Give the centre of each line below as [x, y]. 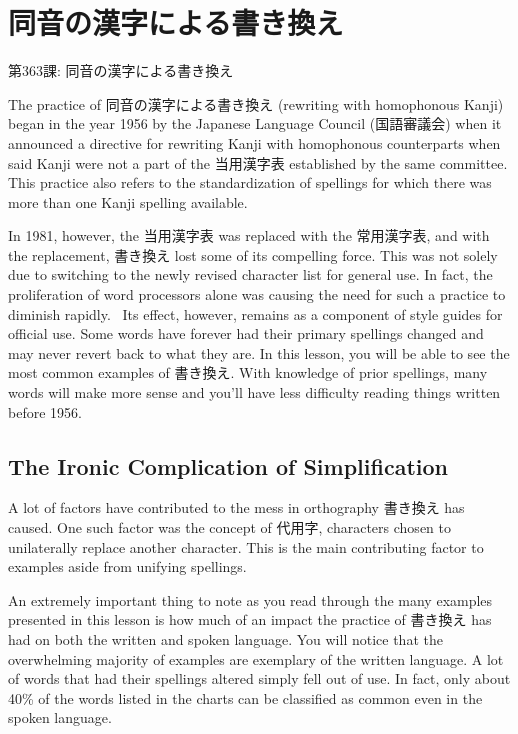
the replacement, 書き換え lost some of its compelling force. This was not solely [253, 254]
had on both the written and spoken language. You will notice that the [225, 638]
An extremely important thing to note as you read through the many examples [250, 599]
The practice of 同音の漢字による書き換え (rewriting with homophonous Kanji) [256, 103]
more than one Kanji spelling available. [128, 201]
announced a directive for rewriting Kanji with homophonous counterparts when [254, 142]
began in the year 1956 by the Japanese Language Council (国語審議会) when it [255, 123]
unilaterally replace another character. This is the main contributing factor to [246, 546]
